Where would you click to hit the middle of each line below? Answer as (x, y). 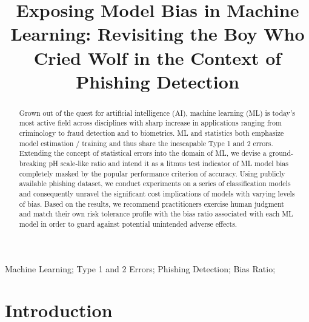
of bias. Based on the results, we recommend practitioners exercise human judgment (151, 203)
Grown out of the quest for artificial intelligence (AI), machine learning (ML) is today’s (157, 112)
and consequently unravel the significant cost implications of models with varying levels (157, 193)
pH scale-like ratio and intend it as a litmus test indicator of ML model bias (168, 163)
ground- (281, 153)
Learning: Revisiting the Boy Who (158, 34)
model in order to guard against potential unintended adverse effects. (128, 223)
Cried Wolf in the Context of (158, 57)
